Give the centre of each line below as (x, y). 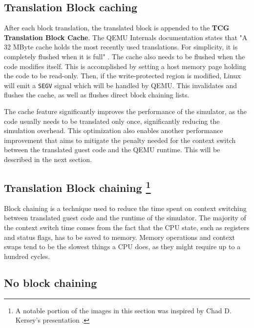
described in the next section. (48, 159)
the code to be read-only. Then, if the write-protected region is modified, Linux (123, 76)
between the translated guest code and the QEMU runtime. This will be (112, 150)
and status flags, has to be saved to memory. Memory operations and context (120, 237)
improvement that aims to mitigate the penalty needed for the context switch (120, 140)
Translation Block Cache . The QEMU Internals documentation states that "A (126, 37)
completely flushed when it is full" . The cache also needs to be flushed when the (125, 56)
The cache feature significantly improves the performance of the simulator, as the (126, 111)
